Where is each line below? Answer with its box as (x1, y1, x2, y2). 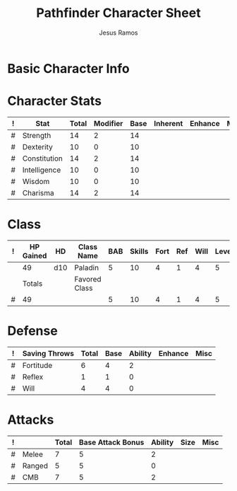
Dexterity (22, 141, 53, 151)
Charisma (22, 187, 54, 197)
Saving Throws (22, 348, 74, 358)
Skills (129, 246, 149, 256)
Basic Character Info (7, 60, 130, 76)
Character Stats (7, 93, 102, 109)
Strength (22, 130, 51, 140)
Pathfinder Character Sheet (36, 5, 201, 21)
